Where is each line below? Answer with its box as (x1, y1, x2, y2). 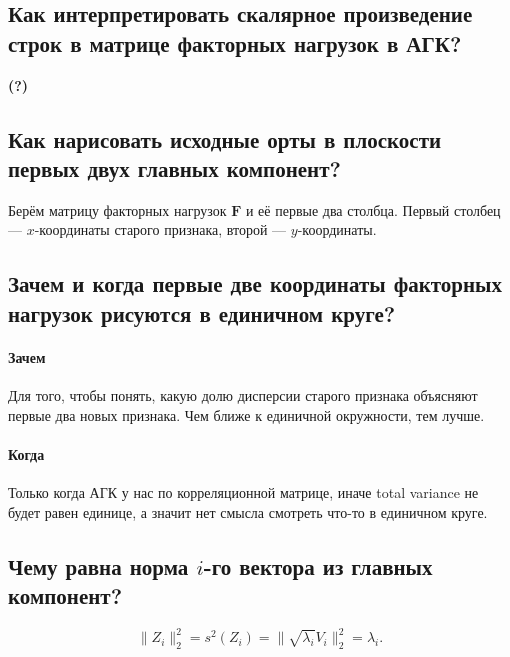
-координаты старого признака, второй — (34, 219, 287, 240)
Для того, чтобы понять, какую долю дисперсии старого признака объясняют (8, 384, 478, 405)
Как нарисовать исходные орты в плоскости (8, 123, 442, 154)
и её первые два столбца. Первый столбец (245, 199, 501, 220)
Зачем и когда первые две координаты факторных (8, 268, 503, 299)
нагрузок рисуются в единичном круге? (8, 297, 396, 328)
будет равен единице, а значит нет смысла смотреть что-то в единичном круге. (8, 501, 488, 522)
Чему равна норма (8, 550, 189, 581)
